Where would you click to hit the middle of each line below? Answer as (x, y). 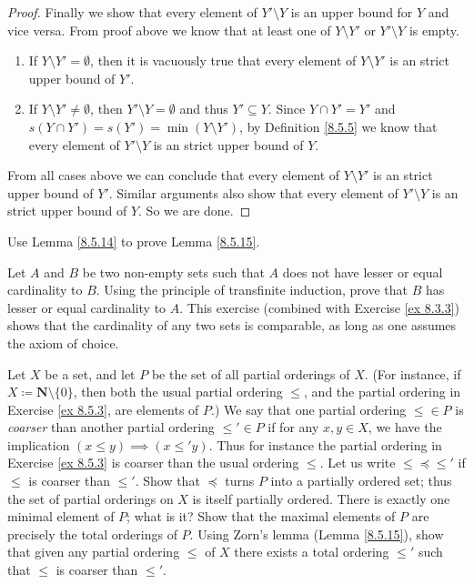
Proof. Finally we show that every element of (132, 12)
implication (39, 444)
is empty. (434, 30)
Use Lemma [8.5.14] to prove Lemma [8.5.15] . (134, 241)
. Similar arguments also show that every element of (253, 192)
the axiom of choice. (63, 342)
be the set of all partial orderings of (251, 373)
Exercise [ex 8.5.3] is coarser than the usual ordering (153, 463)
